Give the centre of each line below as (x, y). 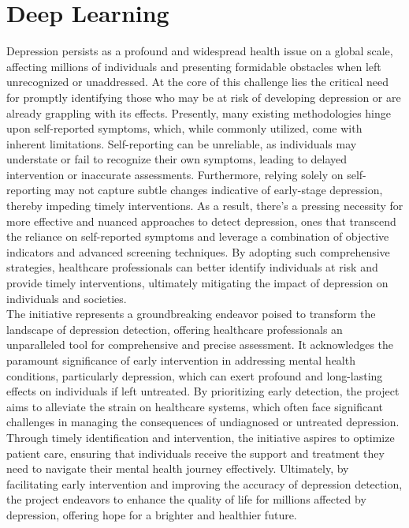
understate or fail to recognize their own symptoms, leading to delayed (177, 159)
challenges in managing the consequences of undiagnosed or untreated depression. (203, 422)
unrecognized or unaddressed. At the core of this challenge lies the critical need (198, 82)
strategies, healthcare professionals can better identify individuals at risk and (192, 267)
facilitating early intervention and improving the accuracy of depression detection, (204, 483)
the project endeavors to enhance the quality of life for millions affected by (186, 499)
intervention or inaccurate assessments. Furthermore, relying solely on (175, 174)
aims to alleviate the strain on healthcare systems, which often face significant (195, 406)
